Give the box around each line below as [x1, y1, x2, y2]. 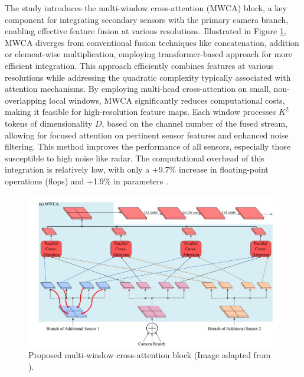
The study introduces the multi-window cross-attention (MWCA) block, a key [5, 2, 287, 14]
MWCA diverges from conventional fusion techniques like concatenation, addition [5, 36, 299, 48]
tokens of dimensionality [5, 117, 93, 129]
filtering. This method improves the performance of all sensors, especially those [5, 140, 291, 153]
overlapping [5, 94, 47, 106]
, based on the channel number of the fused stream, [102, 117, 288, 129]
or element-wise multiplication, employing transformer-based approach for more [5, 48, 293, 60]
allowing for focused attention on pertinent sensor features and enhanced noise [5, 128, 289, 141]
